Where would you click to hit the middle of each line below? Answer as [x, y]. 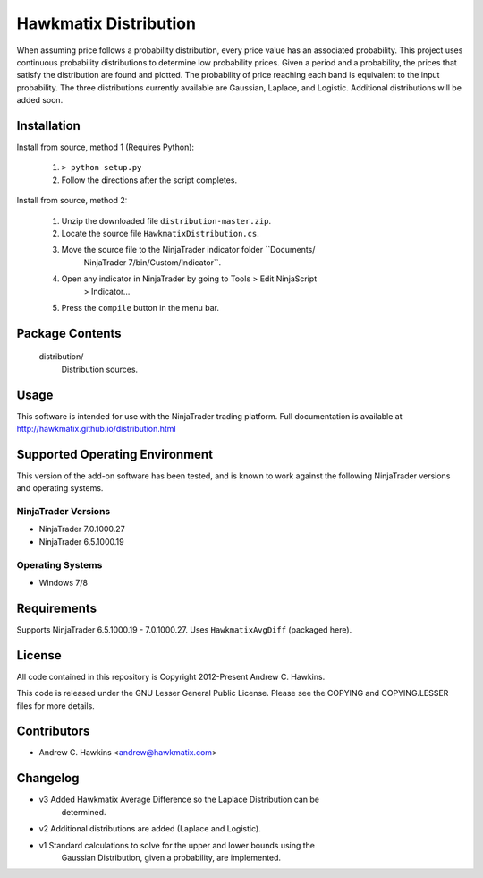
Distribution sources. [100, 369]
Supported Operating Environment [115, 454]
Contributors [53, 732]
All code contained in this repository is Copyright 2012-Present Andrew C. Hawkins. [171, 676]
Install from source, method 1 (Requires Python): [106, 147]
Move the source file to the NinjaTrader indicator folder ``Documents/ [188, 250]
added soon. [40, 100]
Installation [48, 125]
